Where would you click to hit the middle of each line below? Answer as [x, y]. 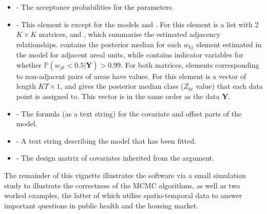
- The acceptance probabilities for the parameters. [95, 7]
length [26, 86]
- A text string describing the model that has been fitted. [106, 140]
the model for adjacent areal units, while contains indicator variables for [130, 55]
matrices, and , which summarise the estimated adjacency [129, 34]
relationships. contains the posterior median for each [99, 44]
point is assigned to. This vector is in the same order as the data [118, 96]
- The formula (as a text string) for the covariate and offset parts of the [129, 113]
